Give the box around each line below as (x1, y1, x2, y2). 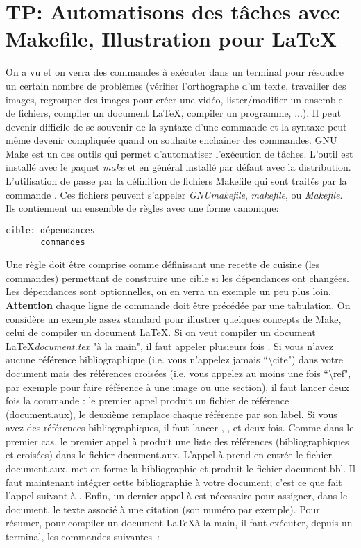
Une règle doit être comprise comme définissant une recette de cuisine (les (6, 257, 320, 272)
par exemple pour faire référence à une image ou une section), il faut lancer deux (6, 379, 349, 394)
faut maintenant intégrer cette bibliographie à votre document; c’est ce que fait (6, 474, 342, 489)
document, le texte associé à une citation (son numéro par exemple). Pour (6, 501, 320, 516)
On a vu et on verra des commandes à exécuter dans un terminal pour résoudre (6, 65, 344, 79)
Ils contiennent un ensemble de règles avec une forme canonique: (6, 201, 279, 215)
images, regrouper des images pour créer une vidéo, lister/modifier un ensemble (6, 92, 343, 106)
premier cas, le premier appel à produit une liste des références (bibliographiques (6, 433, 349, 448)
